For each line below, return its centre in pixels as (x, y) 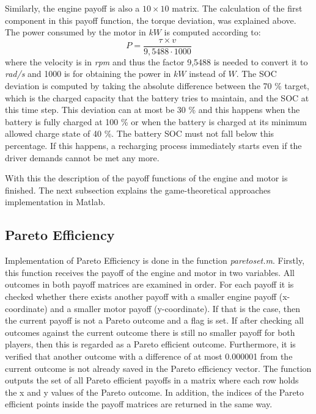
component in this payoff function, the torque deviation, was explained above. (151, 20)
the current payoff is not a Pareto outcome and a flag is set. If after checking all (154, 320)
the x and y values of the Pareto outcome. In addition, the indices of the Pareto (155, 392)
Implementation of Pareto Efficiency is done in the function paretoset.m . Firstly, (155, 260)
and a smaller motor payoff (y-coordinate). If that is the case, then (175, 308)
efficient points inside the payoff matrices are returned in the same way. (139, 404)
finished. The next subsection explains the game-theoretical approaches (138, 190)
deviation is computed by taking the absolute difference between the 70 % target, (157, 86)
